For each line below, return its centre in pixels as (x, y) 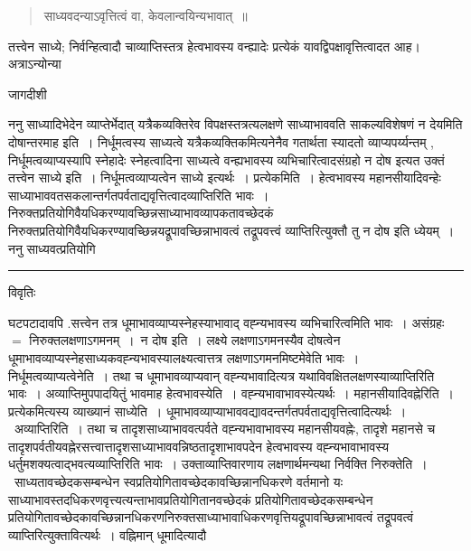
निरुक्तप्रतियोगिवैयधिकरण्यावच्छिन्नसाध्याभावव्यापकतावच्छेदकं (141, 213)
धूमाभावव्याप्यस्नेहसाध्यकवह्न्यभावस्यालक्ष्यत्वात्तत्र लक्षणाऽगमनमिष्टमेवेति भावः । (184, 357)
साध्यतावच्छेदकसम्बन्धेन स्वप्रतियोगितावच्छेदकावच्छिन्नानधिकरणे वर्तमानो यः (179, 482)
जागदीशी (28, 93)
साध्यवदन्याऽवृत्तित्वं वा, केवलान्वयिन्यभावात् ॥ (146, 15)
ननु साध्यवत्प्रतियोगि (52, 248)
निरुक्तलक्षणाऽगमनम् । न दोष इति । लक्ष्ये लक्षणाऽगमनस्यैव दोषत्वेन (185, 340)
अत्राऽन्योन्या (35, 64)
